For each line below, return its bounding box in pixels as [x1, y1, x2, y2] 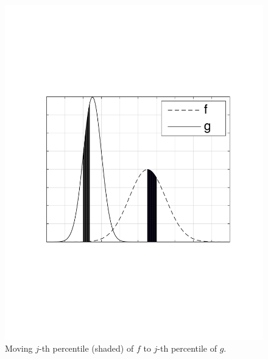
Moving [5, 342, 33, 355]
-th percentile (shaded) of [38, 342, 134, 355]
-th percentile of [157, 342, 217, 355]
